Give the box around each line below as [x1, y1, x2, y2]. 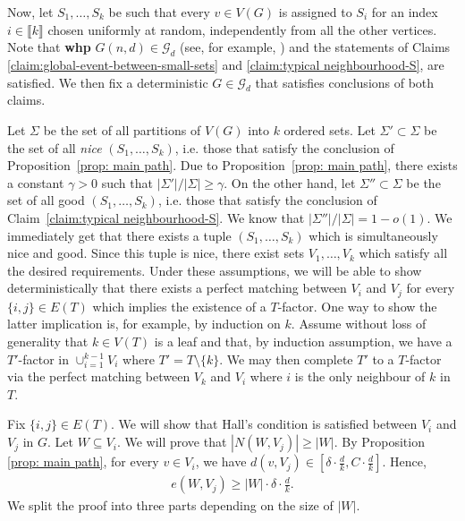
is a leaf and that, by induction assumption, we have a [154, 331, 452, 350]
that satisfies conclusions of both [255, 73, 435, 91]
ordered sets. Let [283, 120, 376, 139]
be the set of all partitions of [43, 120, 201, 139]
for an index [371, 3, 438, 21]
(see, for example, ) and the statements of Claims [180, 38, 451, 56]
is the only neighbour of [294, 367, 426, 386]
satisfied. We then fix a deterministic [7, 73, 208, 91]
